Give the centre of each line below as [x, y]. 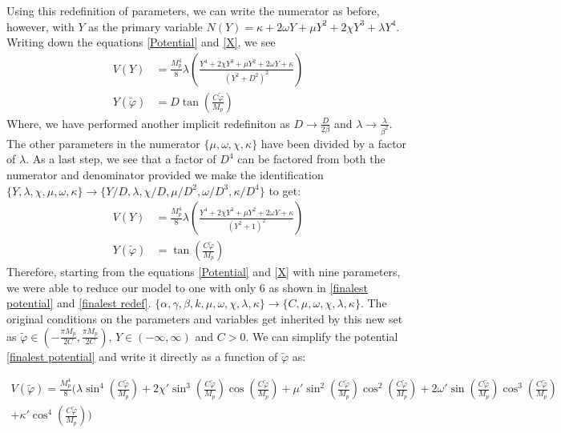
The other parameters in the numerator [103, 143]
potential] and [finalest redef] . [79, 303]
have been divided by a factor [334, 143]
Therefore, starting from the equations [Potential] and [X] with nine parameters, [204, 272]
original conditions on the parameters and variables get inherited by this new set [205, 318]
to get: [285, 190]
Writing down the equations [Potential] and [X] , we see [141, 42]
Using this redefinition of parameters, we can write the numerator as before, [193, 10]
